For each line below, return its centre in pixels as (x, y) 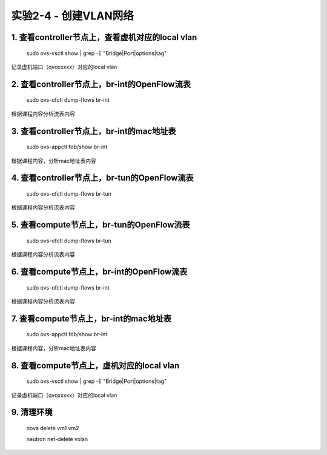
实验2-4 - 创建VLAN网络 (73, 16)
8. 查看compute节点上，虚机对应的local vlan (95, 366)
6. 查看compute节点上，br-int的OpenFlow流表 (99, 272)
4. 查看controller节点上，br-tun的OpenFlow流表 (102, 178)
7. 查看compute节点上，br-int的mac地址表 (91, 318)
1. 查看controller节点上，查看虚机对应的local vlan (104, 37)
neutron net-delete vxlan (57, 439)
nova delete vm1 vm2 (53, 428)
